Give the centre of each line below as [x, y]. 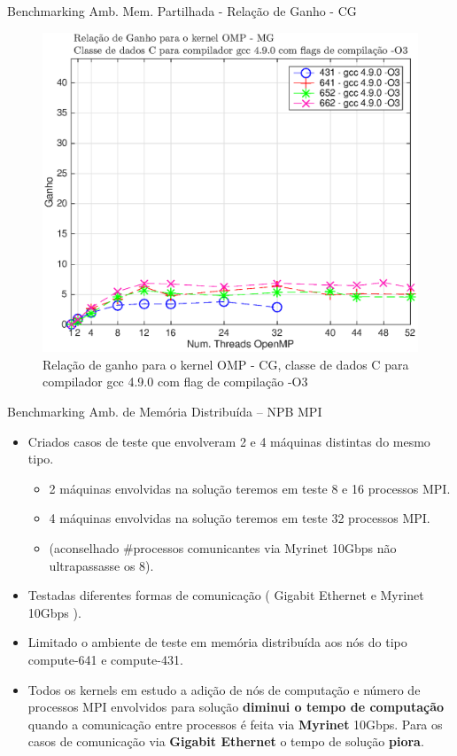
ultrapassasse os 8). [101, 565]
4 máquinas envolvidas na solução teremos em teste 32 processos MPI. [240, 518]
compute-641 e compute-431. [105, 659]
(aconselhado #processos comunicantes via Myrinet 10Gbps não [223, 547]
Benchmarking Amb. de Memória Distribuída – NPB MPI [165, 412]
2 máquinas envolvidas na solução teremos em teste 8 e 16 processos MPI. [250, 488]
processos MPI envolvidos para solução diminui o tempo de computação [236, 707]
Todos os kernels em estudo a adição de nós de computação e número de [224, 689]
